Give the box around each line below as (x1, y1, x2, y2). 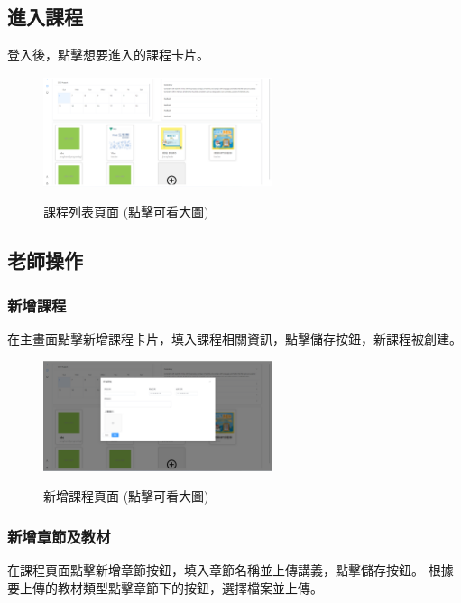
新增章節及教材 (7, 524, 111, 547)
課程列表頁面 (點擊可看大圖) (43, 202, 209, 221)
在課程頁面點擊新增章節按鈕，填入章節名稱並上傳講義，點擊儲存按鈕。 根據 (7, 561, 454, 580)
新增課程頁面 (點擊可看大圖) (43, 487, 209, 506)
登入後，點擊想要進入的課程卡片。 (7, 45, 209, 64)
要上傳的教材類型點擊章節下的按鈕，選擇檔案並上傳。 (7, 578, 323, 597)
